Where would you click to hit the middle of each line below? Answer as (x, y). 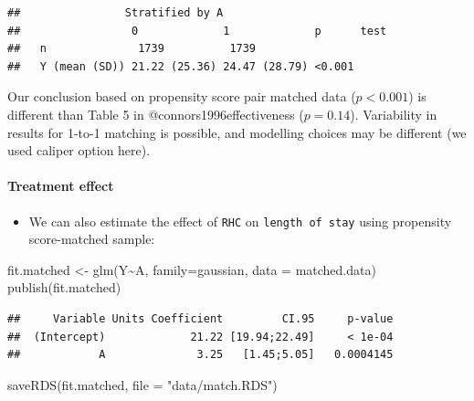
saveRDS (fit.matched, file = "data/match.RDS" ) (142, 384)
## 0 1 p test (197, 31)
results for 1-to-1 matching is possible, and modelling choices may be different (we (237, 132)
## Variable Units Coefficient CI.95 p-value (200, 318)
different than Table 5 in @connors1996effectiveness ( (156, 114)
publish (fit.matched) (64, 287)
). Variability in (394, 114)
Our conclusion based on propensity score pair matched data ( (182, 96)
